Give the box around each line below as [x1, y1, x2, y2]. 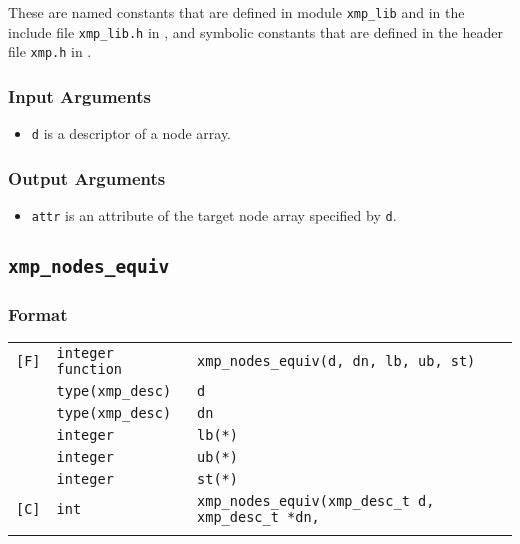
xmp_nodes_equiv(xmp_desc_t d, [197, 493, 435, 510]
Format [8, 302, 68, 326]
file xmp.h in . [8, 41, 92, 62]
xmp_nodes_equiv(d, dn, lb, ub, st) [197, 353, 476, 370]
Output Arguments [8, 165, 166, 190]
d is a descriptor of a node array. [31, 123, 232, 144]
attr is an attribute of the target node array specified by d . [31, 205, 397, 226]
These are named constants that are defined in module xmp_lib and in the [8, 2, 465, 22]
